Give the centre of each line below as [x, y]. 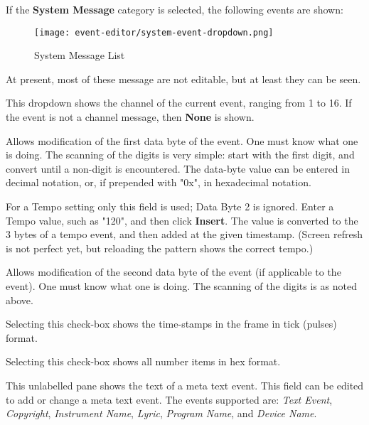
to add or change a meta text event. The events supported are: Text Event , [169, 399]
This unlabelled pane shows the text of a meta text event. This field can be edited [185, 385]
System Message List [80, 55]
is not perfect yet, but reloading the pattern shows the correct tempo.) [160, 248]
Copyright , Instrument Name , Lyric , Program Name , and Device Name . [161, 413]
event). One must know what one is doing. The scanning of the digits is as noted [181, 285]
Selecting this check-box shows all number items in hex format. [143, 361]
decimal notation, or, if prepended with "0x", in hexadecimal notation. [159, 182]
